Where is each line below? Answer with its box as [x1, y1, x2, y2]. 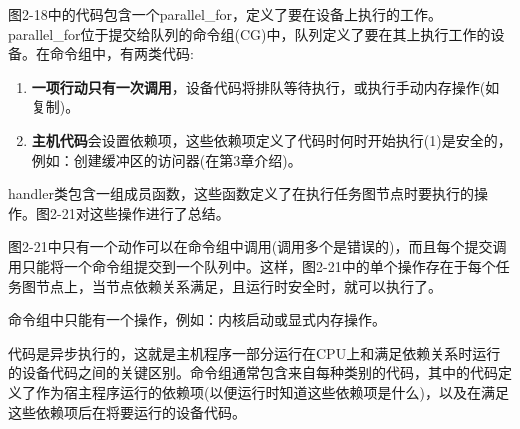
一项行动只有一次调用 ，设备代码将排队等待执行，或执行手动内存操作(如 [31, 76, 500, 97]
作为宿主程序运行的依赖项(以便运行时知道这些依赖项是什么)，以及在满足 [35, 381, 509, 402]
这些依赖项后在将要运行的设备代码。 [8, 401, 246, 422]
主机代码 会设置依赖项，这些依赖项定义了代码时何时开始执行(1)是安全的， [31, 129, 512, 150]
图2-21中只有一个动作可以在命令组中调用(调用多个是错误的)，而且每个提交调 [8, 236, 507, 257]
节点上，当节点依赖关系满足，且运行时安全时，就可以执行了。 [35, 275, 442, 296]
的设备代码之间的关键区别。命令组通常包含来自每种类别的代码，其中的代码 [8, 362, 498, 383]
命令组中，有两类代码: [49, 43, 194, 64]
